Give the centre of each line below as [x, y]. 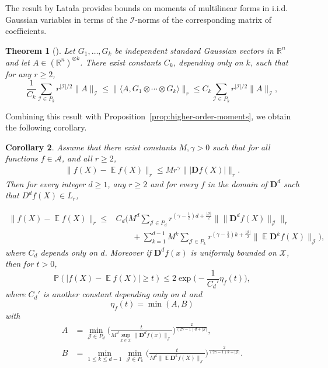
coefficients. [26, 31]
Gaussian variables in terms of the [66, 19]
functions [22, 158]
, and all [77, 158]
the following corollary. [46, 127]
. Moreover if [128, 252]
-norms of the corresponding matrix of [203, 19]
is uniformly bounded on [233, 252]
